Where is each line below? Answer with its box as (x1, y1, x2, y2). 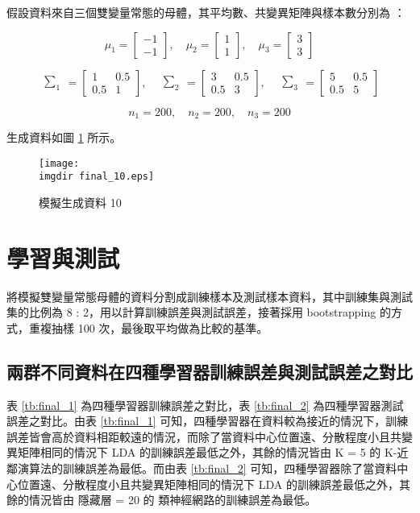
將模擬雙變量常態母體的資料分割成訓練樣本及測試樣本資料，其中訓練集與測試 (6, 288, 413, 304)
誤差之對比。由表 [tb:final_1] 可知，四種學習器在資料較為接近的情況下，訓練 (6, 412, 409, 429)
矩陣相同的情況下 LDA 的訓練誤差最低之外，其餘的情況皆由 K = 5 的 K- (17, 444, 397, 461)
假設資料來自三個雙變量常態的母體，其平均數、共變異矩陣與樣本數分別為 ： (6, 4, 405, 20)
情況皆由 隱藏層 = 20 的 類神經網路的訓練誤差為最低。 (28, 491, 317, 508)
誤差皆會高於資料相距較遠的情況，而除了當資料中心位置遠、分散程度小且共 (6, 428, 401, 445)
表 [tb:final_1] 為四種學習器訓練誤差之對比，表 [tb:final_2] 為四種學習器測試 (6, 396, 404, 413)
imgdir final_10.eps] (39, 171, 155, 183)
